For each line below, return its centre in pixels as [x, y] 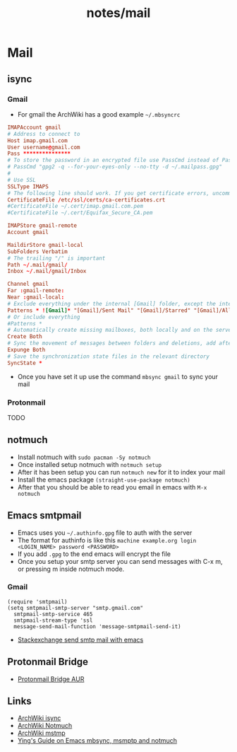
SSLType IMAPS [28, 186]
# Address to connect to [44, 134]
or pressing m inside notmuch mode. [71, 569]
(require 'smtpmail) [38, 602]
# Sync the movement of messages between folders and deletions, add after [121, 343]
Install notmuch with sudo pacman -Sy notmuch [84, 457]
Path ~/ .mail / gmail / [38, 265]
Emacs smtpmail [44, 515]
